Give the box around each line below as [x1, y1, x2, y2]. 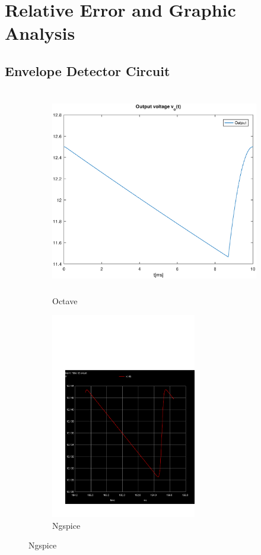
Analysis [5, 21, 75, 45]
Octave [52, 294, 78, 307]
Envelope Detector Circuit [5, 61, 170, 80]
